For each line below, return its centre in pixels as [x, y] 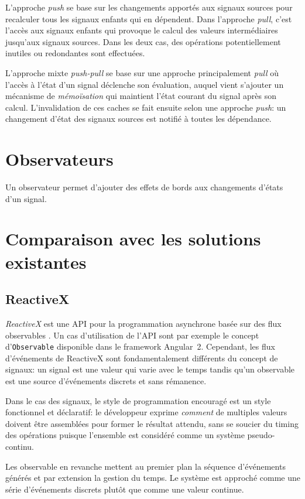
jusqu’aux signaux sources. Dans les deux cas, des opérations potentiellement [143, 41]
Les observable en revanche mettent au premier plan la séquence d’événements [145, 466]
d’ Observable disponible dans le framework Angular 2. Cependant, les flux [140, 346]
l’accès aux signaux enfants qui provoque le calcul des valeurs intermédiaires [142, 30]
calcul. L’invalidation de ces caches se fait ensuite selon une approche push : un [146, 107]
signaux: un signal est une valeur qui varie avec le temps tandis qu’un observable [150, 369]
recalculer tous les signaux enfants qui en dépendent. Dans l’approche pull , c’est [149, 18]
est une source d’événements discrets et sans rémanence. [106, 381]
